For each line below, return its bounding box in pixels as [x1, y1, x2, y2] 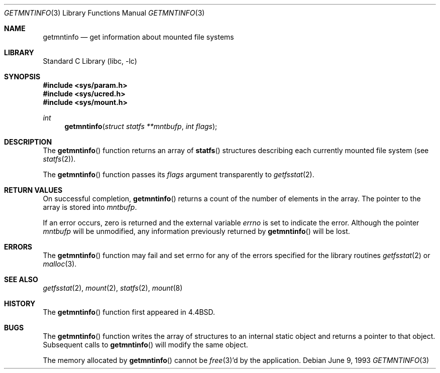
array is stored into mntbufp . [43, 203, 137, 211]
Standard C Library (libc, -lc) [43, 57, 137, 65]
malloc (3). [43, 260, 77, 268]
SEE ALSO [4, 275, 38, 284]
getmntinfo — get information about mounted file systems [43, 33, 234, 41]
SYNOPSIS [4, 72, 41, 81]
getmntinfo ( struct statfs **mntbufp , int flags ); [64, 122, 217, 131]
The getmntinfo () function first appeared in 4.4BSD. [43, 308, 215, 316]
